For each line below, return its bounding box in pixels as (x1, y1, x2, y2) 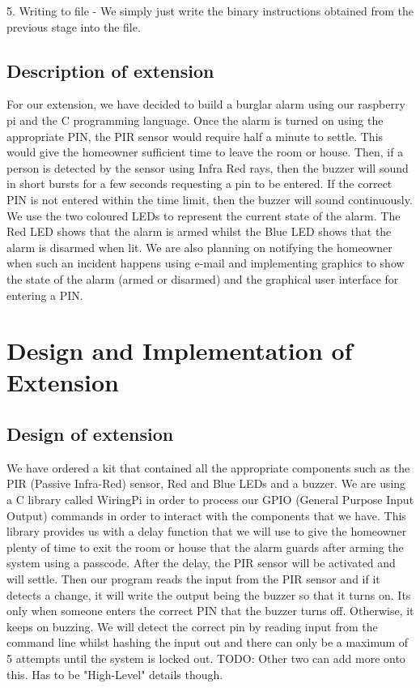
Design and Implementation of (6, 334, 353, 367)
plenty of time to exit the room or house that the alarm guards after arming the (6, 538, 404, 555)
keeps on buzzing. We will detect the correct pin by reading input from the (6, 617, 378, 635)
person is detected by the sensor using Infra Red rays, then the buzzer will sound (6, 159, 409, 176)
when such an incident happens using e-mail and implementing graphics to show (6, 254, 405, 271)
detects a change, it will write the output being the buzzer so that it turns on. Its (6, 586, 411, 603)
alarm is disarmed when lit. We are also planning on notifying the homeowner (6, 238, 392, 255)
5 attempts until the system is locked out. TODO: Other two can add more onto (6, 650, 405, 666)
